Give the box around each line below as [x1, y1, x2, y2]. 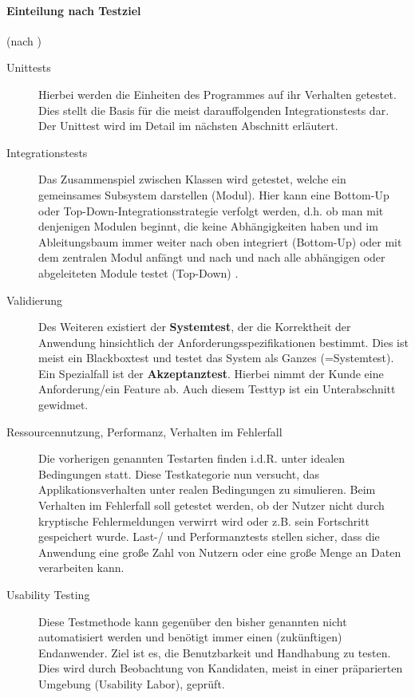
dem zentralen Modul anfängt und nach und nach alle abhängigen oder [38, 249, 385, 266]
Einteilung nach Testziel [6, 2, 141, 18]
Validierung [6, 291, 63, 308]
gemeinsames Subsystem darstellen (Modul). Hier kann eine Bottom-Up [38, 186, 389, 203]
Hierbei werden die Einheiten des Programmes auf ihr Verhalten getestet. [38, 85, 397, 102]
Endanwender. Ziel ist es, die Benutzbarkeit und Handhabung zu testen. [38, 644, 391, 661]
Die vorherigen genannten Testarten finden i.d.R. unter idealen [38, 450, 346, 467]
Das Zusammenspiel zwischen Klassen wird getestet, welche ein [38, 171, 346, 187]
